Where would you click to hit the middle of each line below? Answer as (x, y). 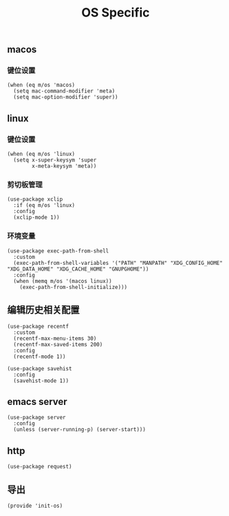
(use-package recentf (38, 326)
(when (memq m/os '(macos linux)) (63, 281)
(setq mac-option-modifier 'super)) (66, 97)
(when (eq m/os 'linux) (41, 154)
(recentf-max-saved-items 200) (58, 344)
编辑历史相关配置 (43, 310)
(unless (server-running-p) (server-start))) (80, 430)
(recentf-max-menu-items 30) (55, 338)
